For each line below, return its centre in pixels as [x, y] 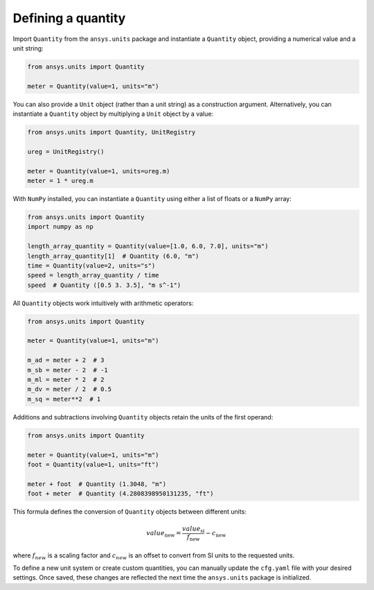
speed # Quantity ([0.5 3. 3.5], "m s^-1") [104, 285]
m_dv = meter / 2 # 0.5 [70, 389]
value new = [164, 534]
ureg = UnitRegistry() [66, 151]
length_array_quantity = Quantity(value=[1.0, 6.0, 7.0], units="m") [148, 246]
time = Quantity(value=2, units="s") [91, 266]
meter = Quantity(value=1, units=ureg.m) [99, 171]
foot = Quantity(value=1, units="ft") [93, 464]
